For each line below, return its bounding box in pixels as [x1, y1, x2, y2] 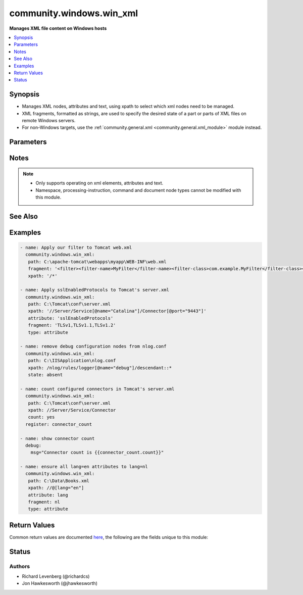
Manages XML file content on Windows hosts [9, 25, 107, 31]
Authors [9, 563, 30, 570]
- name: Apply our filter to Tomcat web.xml [20, 244, 132, 250]
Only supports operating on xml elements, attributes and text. [35, 180, 164, 186]
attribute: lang [28, 492, 68, 498]
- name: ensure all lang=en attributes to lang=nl [20, 464, 148, 470]
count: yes [28, 414, 55, 420]
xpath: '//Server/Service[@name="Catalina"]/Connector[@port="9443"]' [28, 308, 207, 314]
